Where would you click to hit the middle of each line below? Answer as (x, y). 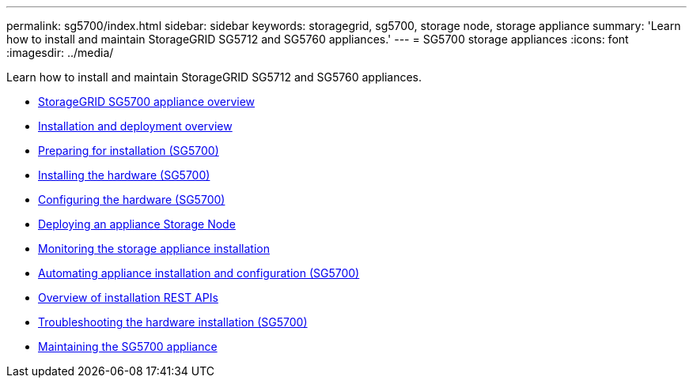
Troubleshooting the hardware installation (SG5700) (173, 322)
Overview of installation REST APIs (128, 297)
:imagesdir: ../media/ (60, 53)
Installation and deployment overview (135, 126)
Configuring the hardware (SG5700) (132, 200)
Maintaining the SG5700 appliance (128, 346)
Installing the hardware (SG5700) (124, 175)
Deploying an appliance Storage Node (137, 224)
